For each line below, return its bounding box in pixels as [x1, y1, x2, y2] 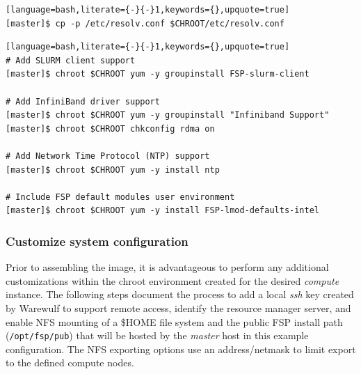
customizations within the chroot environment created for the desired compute [6, 273, 339, 288]
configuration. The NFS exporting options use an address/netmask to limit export [6, 341, 356, 356]
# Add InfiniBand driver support [6, 96, 160, 107]
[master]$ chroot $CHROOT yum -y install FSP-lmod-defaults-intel [6, 205, 320, 216]
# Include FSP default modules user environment [6, 192, 235, 202]
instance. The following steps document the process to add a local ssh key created [6, 287, 354, 302]
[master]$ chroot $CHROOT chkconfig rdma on [6, 123, 215, 134]
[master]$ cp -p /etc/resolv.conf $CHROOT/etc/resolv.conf [6, 18, 284, 29]
